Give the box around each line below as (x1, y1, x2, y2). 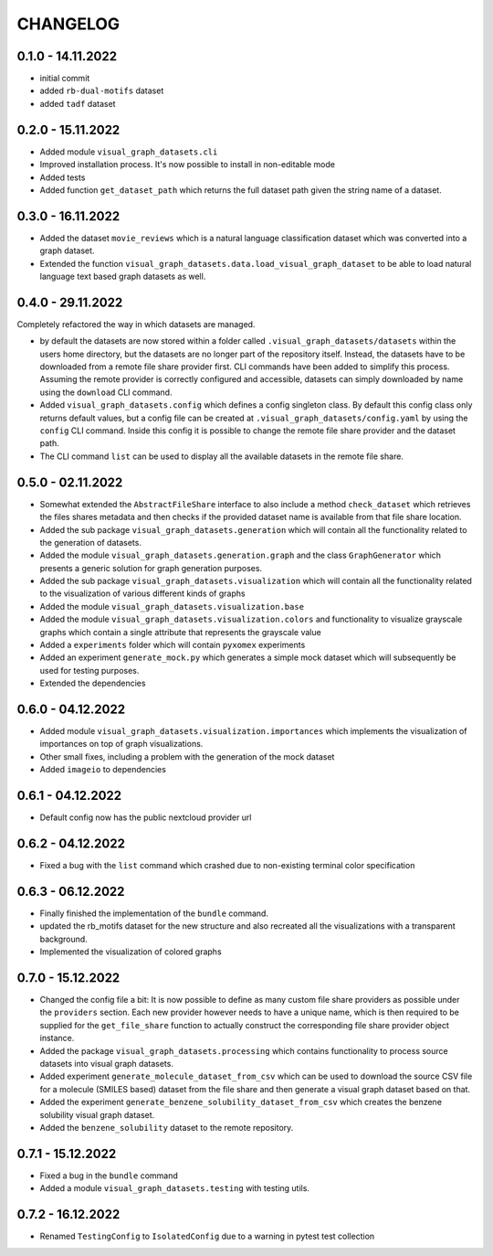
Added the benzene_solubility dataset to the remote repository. (39, 1122, 294, 1133)
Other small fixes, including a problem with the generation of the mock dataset (39, 750, 335, 762)
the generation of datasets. (39, 537, 142, 548)
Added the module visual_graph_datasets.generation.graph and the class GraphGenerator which (39, 549, 442, 561)
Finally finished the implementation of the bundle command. (39, 908, 269, 919)
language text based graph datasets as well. (39, 271, 206, 282)
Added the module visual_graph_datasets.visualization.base (39, 601, 305, 612)
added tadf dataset (39, 98, 116, 109)
